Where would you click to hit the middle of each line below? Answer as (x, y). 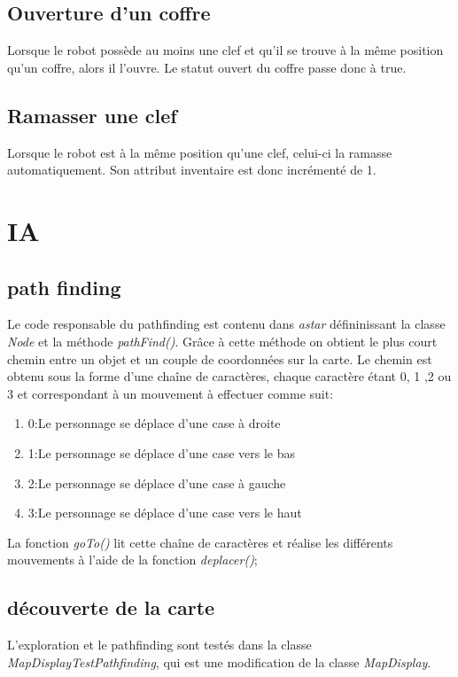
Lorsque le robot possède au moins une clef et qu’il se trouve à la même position (225, 50)
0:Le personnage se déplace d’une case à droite (154, 423)
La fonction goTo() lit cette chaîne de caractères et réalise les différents (200, 542)
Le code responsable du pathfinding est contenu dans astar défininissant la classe (226, 324)
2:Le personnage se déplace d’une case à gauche (157, 482)
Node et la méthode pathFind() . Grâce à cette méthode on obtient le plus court (222, 341)
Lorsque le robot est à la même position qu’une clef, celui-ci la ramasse (200, 152)
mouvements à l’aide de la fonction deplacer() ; (132, 560)
